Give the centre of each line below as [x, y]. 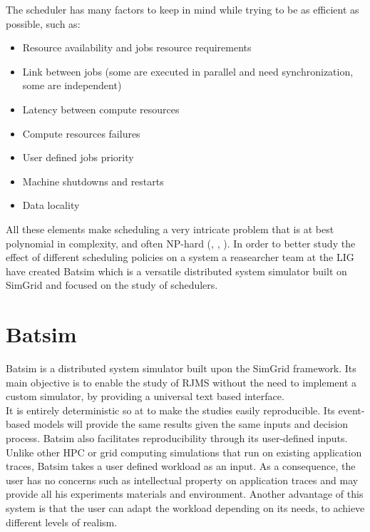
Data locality [51, 205]
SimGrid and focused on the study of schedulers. [112, 285]
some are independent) [72, 85]
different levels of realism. [62, 522]
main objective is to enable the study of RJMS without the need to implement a [181, 382]
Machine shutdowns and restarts [93, 181]
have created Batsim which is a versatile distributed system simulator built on [176, 271]
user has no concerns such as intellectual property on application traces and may [182, 480]
